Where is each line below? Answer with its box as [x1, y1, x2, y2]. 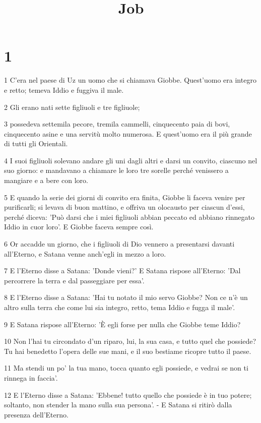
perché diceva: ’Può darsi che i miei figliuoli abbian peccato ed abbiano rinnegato [4, 211, 255, 222]
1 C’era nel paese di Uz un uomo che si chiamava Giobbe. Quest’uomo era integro [4, 75, 256, 85]
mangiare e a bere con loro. [4, 175, 88, 186]
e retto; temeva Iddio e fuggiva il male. [4, 84, 124, 95]
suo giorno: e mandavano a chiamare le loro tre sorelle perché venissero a [4, 165, 229, 175]
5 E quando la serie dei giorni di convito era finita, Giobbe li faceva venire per [4, 192, 245, 202]
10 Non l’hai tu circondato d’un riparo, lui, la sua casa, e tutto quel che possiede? [4, 336, 256, 346]
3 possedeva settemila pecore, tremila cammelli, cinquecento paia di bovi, [4, 118, 230, 129]
